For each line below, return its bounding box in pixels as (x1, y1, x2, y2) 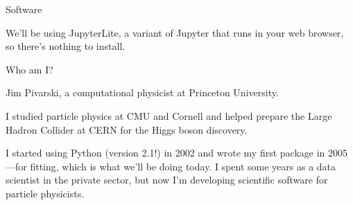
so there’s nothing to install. (6, 39, 126, 53)
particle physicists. (6, 186, 85, 200)
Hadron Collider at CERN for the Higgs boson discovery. (6, 122, 248, 136)
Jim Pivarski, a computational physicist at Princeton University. (6, 85, 279, 100)
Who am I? (6, 62, 53, 76)
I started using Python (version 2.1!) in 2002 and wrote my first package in (6, 145, 325, 160)
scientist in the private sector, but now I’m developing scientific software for (6, 172, 328, 187)
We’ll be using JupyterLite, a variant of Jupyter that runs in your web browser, (6, 25, 344, 39)
